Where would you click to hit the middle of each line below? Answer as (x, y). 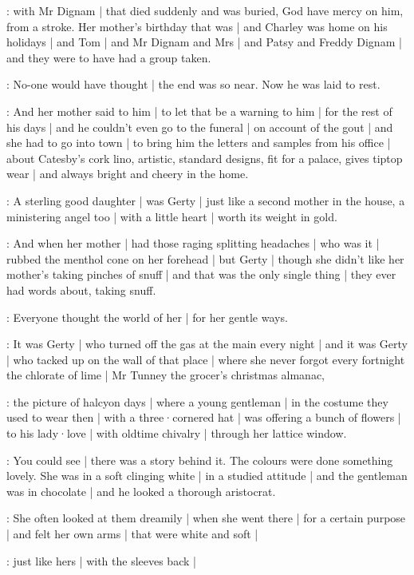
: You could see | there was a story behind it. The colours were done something (200, 460)
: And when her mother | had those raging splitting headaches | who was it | (193, 243)
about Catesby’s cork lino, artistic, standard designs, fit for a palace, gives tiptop (205, 158)
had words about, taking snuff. (81, 289)
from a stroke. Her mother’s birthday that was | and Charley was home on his (197, 26)
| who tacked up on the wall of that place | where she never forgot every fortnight (206, 359)
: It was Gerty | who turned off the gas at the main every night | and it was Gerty (207, 344)
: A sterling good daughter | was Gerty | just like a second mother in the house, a (206, 200)
